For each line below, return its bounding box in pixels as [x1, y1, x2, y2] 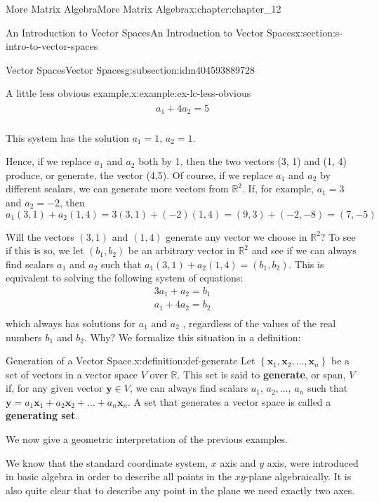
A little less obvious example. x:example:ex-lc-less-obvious [6, 86, 251, 100]
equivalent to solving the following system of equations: [6, 270, 244, 285]
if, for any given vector [6, 381, 103, 395]
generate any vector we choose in [166, 229, 307, 244]
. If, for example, [242, 181, 314, 196]
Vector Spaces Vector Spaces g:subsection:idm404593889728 [6, 62, 255, 77]
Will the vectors [6, 229, 74, 244]
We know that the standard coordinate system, [6, 455, 208, 470]
